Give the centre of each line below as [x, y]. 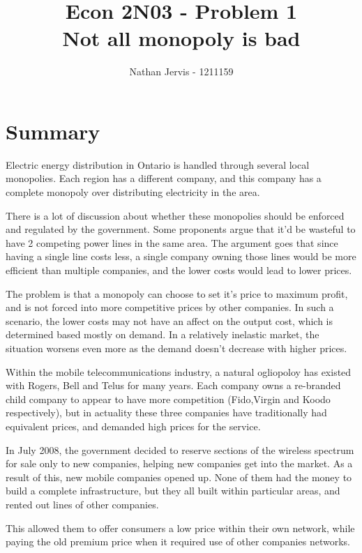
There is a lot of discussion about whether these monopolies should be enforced [175, 215]
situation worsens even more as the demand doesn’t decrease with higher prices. [176, 348]
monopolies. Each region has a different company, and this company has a [164, 178]
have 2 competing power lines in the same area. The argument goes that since [172, 242]
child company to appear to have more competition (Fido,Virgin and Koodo [168, 399]
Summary [53, 131]
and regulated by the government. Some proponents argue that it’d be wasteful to [181, 229]
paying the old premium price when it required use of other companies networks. [178, 541]
